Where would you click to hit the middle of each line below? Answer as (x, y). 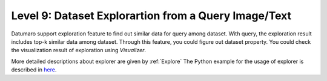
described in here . (34, 70)
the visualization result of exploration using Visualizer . (79, 50)
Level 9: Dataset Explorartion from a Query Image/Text (151, 16)
